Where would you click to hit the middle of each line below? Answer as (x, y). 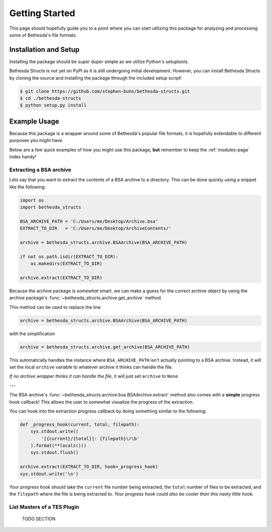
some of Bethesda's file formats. (43, 35)
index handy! (23, 157)
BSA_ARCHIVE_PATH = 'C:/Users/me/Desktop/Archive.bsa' (89, 221)
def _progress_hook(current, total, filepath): (80, 424)
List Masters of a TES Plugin (44, 507)
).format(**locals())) (58, 446)
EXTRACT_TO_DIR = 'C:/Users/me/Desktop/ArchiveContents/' (96, 228)
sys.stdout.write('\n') (49, 474)
